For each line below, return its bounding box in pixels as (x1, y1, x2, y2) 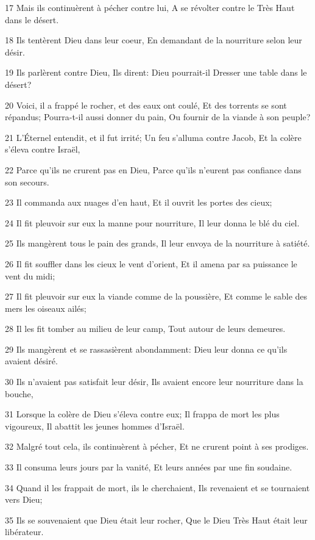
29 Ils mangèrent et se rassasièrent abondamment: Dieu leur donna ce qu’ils (5, 342, 288, 355)
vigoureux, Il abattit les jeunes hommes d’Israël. (5, 419, 185, 432)
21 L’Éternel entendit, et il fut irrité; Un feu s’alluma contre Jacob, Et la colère (5, 131, 302, 143)
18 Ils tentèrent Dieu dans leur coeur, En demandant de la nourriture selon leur (5, 34, 302, 46)
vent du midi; (5, 269, 55, 282)
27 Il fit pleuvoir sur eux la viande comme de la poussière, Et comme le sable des (5, 290, 308, 303)
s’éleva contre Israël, (5, 143, 80, 156)
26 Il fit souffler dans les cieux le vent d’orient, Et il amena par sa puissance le (5, 257, 297, 270)
